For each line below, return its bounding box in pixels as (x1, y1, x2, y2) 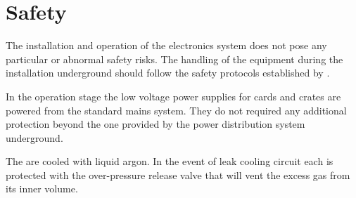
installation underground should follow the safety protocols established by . (6, 65, 330, 80)
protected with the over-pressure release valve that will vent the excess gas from (6, 167, 350, 182)
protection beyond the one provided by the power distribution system (6, 117, 305, 131)
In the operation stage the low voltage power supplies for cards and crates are (6, 88, 341, 103)
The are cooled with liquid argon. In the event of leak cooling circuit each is (6, 154, 333, 169)
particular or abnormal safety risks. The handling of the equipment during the (6, 51, 343, 66)
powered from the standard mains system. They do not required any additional (6, 103, 347, 117)
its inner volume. (6, 181, 78, 196)
